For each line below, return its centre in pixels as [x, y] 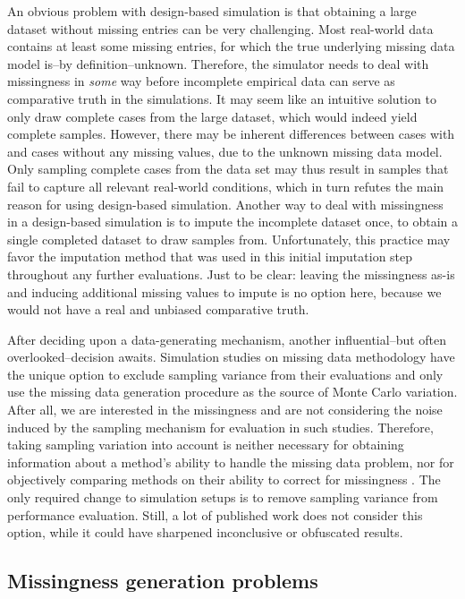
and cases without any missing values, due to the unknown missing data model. [225, 151]
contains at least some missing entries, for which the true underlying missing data [231, 46]
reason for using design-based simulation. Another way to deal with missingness [225, 204]
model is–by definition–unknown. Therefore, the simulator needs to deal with [218, 63]
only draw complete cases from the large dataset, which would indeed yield [212, 116]
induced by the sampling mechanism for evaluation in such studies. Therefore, [220, 427]
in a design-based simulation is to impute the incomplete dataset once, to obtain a [232, 222]
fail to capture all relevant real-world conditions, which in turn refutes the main [226, 186]
